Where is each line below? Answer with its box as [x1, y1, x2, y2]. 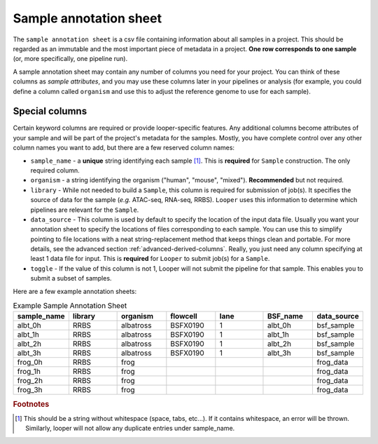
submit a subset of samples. [30, 274, 112, 283]
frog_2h [17, 376, 43, 386]
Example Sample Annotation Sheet [13, 301, 127, 311]
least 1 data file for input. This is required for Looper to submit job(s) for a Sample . [30, 255, 270, 263]
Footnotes [13, 399, 50, 409]
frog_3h [17, 385, 43, 395]
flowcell [170, 311, 197, 321]
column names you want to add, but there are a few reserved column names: [13, 144, 234, 152]
